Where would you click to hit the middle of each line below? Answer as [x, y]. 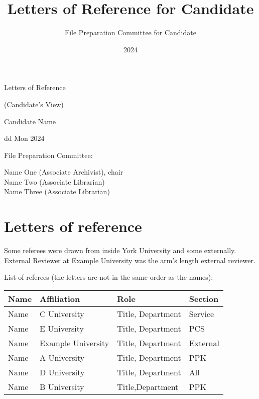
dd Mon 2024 [24, 138]
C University [62, 313]
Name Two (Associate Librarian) [54, 181]
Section [204, 298]
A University [62, 357]
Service [202, 313]
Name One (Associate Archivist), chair [64, 172]
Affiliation [60, 298]
